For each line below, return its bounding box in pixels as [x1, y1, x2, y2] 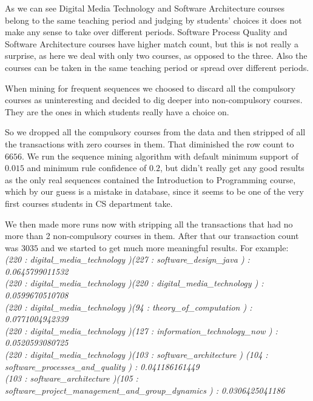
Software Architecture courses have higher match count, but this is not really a [5, 37, 298, 50]
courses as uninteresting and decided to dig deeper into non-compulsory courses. [5, 93, 303, 106]
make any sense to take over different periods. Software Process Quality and [5, 25, 288, 38]
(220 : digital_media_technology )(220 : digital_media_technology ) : [5, 277, 264, 289]
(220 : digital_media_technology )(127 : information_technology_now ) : [5, 324, 278, 337]
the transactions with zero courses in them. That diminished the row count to [5, 137, 294, 150]
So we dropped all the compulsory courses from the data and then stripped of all [5, 126, 306, 138]
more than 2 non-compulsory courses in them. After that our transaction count [5, 229, 299, 242]
